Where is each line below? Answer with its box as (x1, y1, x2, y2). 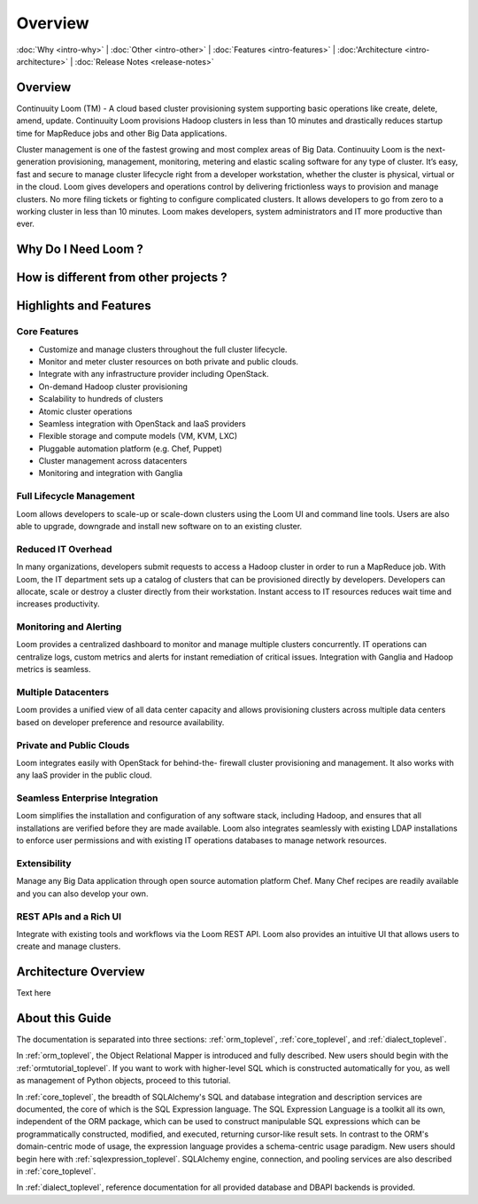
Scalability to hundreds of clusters (38, 394, 164, 404)
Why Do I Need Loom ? (16, 242, 143, 257)
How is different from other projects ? (16, 270, 227, 285)
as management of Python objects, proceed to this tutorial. (16, 1075, 231, 1086)
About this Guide (16, 1011, 112, 1026)
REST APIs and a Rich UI (16, 910, 122, 922)
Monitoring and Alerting (16, 621, 122, 633)
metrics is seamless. (16, 664, 92, 675)
